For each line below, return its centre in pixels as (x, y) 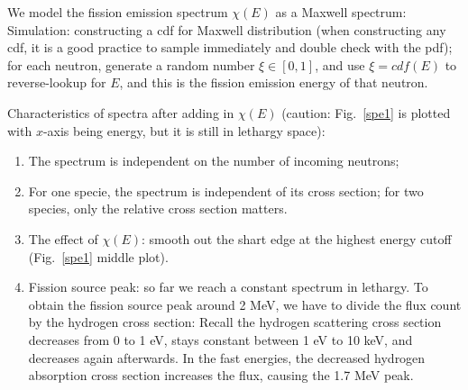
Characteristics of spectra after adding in (121, 112)
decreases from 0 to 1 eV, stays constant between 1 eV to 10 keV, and (220, 339)
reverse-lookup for (57, 82)
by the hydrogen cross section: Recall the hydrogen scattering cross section (235, 322)
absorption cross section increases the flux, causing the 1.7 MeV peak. (221, 375)
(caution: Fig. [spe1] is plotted (366, 112)
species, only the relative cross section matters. (158, 209)
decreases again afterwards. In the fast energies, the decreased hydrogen (227, 357)
